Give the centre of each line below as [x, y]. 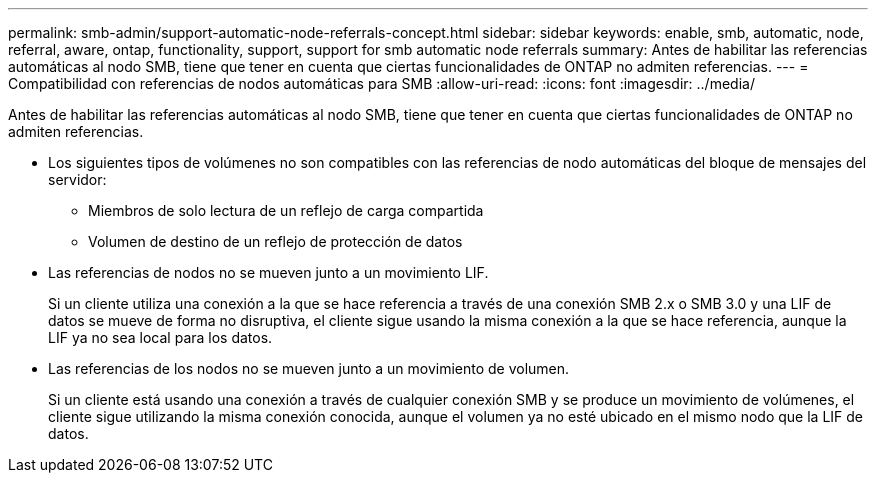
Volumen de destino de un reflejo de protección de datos [275, 241]
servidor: [77, 179]
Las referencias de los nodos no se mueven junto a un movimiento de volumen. [309, 368]
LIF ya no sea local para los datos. [160, 337]
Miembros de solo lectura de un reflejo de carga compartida [286, 210]
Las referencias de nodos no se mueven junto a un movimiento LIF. [268, 272]
